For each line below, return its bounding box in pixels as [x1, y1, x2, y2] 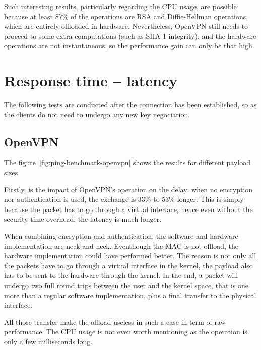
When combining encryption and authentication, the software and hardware [4, 231, 238, 241]
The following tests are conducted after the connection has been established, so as [4, 99, 257, 110]
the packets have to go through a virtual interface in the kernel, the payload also [4, 260, 253, 270]
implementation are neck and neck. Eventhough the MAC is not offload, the [4, 240, 239, 251]
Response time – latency [4, 70, 178, 91]
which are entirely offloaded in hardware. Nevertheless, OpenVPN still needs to [4, 21, 248, 31]
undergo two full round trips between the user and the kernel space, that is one [4, 280, 249, 291]
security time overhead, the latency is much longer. [4, 214, 162, 224]
